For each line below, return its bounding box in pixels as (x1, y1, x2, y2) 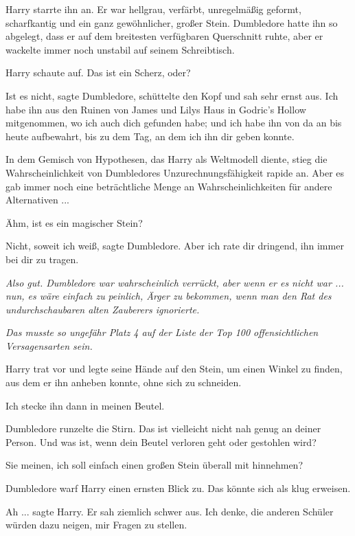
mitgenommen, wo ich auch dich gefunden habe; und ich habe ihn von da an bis (5, 115, 342, 130)
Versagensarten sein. (5, 338, 93, 353)
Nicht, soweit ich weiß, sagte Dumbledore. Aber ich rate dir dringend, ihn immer (5, 238, 344, 253)
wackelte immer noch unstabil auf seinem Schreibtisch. (5, 42, 235, 56)
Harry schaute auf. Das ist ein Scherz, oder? (5, 65, 191, 80)
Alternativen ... (5, 192, 70, 207)
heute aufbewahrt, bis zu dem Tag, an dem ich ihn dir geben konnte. (5, 129, 295, 143)
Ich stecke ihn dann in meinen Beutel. (5, 398, 165, 412)
